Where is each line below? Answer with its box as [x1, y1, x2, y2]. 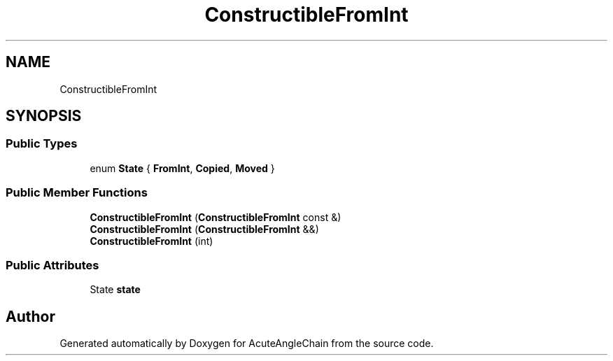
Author [6, 307, 55, 325]
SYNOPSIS [6, 107, 82, 125]
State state [90, 283, 141, 296]
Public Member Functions [6, 185, 148, 200]
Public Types [6, 136, 78, 151]
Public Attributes [6, 257, 99, 272]
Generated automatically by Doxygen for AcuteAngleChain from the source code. [59, 337, 434, 350]
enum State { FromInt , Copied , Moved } [90, 162, 275, 174]
